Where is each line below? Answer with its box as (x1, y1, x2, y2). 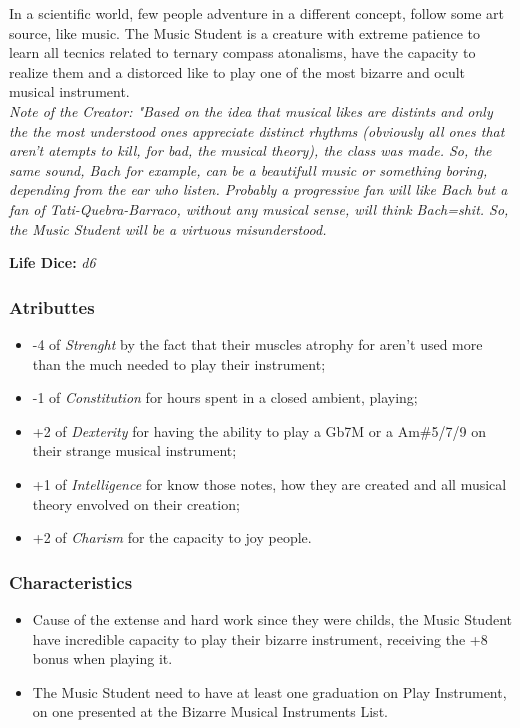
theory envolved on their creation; (32, 493, 240, 514)
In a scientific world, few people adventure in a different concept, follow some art (9, 3, 504, 23)
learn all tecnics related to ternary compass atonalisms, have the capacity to (9, 42, 476, 63)
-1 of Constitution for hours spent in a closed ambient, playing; (32, 387, 418, 408)
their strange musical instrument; (32, 440, 237, 461)
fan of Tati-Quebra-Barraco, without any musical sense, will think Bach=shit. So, (9, 198, 509, 219)
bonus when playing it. (32, 648, 173, 669)
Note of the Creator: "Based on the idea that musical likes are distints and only (9, 100, 493, 121)
